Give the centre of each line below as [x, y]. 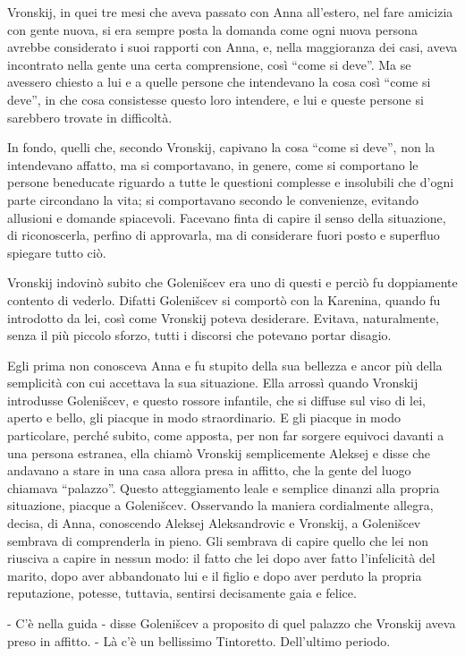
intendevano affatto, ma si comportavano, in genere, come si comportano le [213, 164]
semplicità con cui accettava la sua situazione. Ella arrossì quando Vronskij [213, 383]
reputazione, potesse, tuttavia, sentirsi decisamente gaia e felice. [182, 593]
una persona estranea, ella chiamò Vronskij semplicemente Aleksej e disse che [219, 452]
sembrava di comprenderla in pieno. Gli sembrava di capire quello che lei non [218, 540]
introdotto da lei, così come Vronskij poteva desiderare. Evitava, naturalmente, [223, 317]
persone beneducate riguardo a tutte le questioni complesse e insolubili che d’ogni [231, 182]
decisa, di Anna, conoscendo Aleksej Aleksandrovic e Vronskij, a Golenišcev [214, 523]
